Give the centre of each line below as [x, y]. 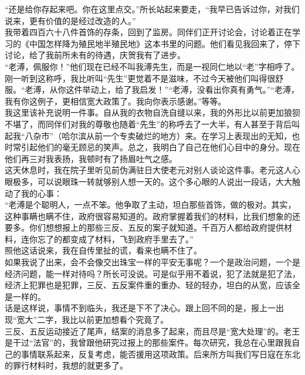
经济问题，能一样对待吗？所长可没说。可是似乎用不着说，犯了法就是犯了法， [152, 273]
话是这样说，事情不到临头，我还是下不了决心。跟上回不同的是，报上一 [140, 308]
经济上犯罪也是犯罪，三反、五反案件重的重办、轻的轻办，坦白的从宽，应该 [148, 285]
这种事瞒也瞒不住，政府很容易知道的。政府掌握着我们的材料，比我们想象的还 [152, 216]
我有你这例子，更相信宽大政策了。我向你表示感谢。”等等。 [116, 101]
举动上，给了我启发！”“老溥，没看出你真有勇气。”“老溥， [191, 89]
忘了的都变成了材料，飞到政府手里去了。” [115, 239]
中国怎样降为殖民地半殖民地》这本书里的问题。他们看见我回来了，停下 [165, 43]
